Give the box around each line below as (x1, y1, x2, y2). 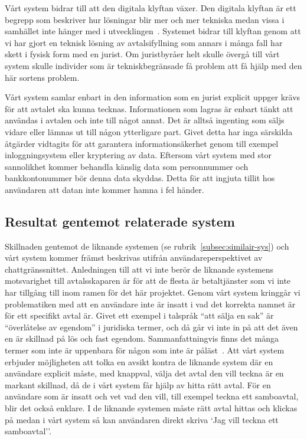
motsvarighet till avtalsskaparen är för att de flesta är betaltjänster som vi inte (5, 274, 291, 287)
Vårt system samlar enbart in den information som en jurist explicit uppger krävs (5, 91, 301, 103)
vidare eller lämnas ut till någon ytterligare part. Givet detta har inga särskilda (5, 125, 293, 137)
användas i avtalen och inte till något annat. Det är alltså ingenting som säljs (5, 114, 285, 126)
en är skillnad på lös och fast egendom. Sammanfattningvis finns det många (5, 332, 279, 345)
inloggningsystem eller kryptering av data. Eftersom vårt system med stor (5, 149, 272, 161)
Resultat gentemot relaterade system (5, 212, 235, 230)
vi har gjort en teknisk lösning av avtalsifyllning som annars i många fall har (5, 36, 283, 48)
